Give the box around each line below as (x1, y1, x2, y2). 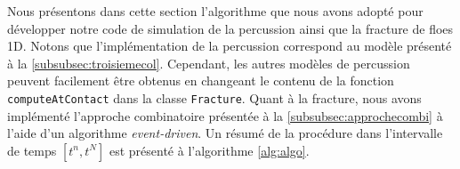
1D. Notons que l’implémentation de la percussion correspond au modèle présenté (7, 36, 452, 55)
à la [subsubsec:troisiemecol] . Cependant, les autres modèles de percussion (7, 53, 410, 72)
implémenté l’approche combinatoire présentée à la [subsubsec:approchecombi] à (7, 106, 443, 125)
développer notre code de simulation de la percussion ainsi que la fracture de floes (7, 19, 454, 37)
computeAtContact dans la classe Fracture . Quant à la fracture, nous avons (7, 88, 422, 107)
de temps (7, 141, 57, 159)
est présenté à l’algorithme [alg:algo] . (109, 141, 310, 159)
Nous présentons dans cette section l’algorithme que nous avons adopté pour (7, 2, 424, 20)
